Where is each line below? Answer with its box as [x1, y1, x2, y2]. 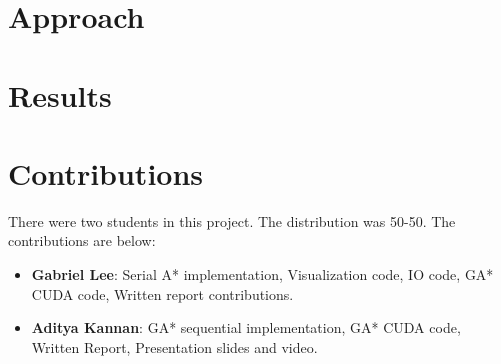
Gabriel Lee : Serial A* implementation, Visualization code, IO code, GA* [31, 264, 494, 285]
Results [8, 74, 112, 115]
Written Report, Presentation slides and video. [31, 336, 318, 357]
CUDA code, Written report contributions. [31, 283, 294, 304]
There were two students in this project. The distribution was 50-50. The [8, 210, 456, 231]
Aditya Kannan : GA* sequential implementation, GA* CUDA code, [31, 317, 461, 338]
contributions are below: [8, 230, 156, 251]
